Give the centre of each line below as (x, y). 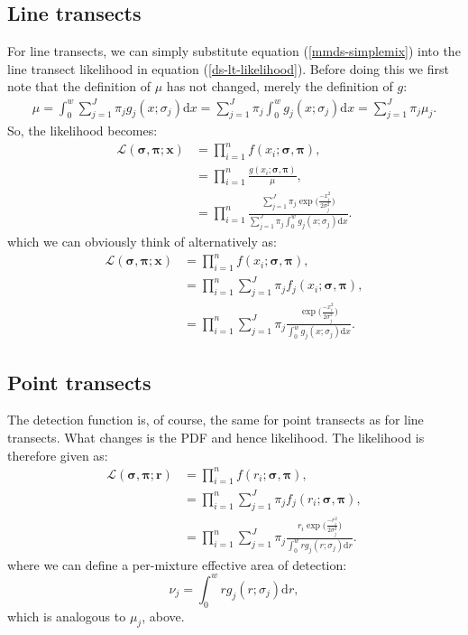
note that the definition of (79, 86)
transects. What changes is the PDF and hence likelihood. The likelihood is (216, 437)
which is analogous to (67, 616)
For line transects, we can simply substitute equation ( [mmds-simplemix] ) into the (234, 51)
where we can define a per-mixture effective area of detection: (177, 564)
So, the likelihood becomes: (83, 131)
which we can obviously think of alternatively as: (142, 241)
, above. (163, 616)
